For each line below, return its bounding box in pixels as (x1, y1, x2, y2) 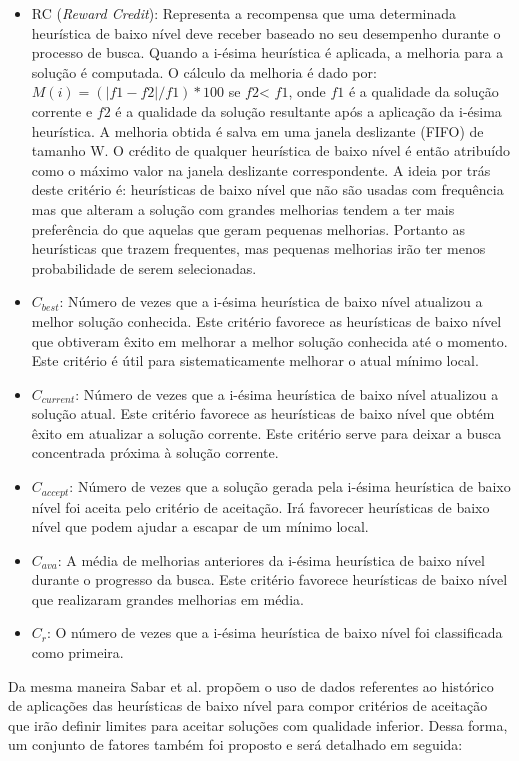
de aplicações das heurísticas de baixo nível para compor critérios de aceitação (8, 695, 488, 716)
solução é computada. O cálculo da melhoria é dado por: (31, 61, 377, 82)
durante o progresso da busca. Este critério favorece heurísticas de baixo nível (31, 569, 508, 590)
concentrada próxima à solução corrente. (31, 442, 279, 463)
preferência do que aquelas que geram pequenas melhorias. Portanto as (31, 218, 465, 239)
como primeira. (31, 642, 124, 663)
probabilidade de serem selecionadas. (31, 257, 257, 278)
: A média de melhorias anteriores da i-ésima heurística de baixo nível (57, 549, 485, 570)
